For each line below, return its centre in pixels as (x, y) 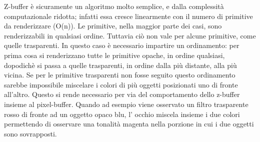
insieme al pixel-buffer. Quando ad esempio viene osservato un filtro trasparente (126, 104)
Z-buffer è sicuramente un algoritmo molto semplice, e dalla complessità (114, 6)
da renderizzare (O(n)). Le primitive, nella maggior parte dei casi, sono (113, 26)
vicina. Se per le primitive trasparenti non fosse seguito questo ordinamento (120, 75)
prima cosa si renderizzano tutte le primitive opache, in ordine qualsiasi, (114, 55)
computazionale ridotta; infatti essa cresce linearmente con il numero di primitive (128, 16)
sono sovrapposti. (30, 133)
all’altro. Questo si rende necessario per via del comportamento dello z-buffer (122, 94)
